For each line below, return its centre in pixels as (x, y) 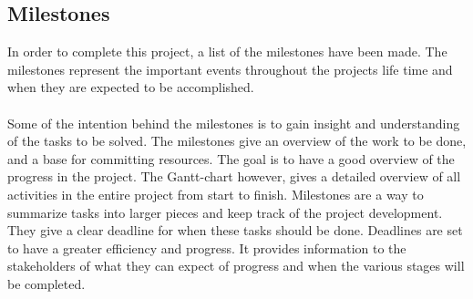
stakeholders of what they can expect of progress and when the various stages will (236, 266)
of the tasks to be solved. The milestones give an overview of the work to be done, (237, 141)
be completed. (46, 283)
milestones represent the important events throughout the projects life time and (230, 69)
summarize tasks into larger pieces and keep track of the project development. (225, 212)
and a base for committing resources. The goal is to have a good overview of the (231, 158)
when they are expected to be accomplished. (131, 87)
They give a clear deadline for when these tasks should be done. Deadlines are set (235, 230)
